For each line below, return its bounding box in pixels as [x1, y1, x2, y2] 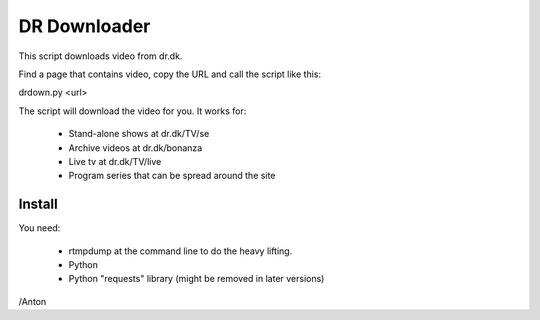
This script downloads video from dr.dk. [18, 50, 183, 62]
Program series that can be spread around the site [68, 170, 276, 182]
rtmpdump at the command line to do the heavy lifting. [68, 245, 293, 257]
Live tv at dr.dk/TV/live [68, 155, 162, 167]
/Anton [18, 295, 47, 307]
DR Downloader [18, 15, 151, 37]
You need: [18, 222, 61, 234]
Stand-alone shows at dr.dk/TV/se [68, 128, 210, 140]
